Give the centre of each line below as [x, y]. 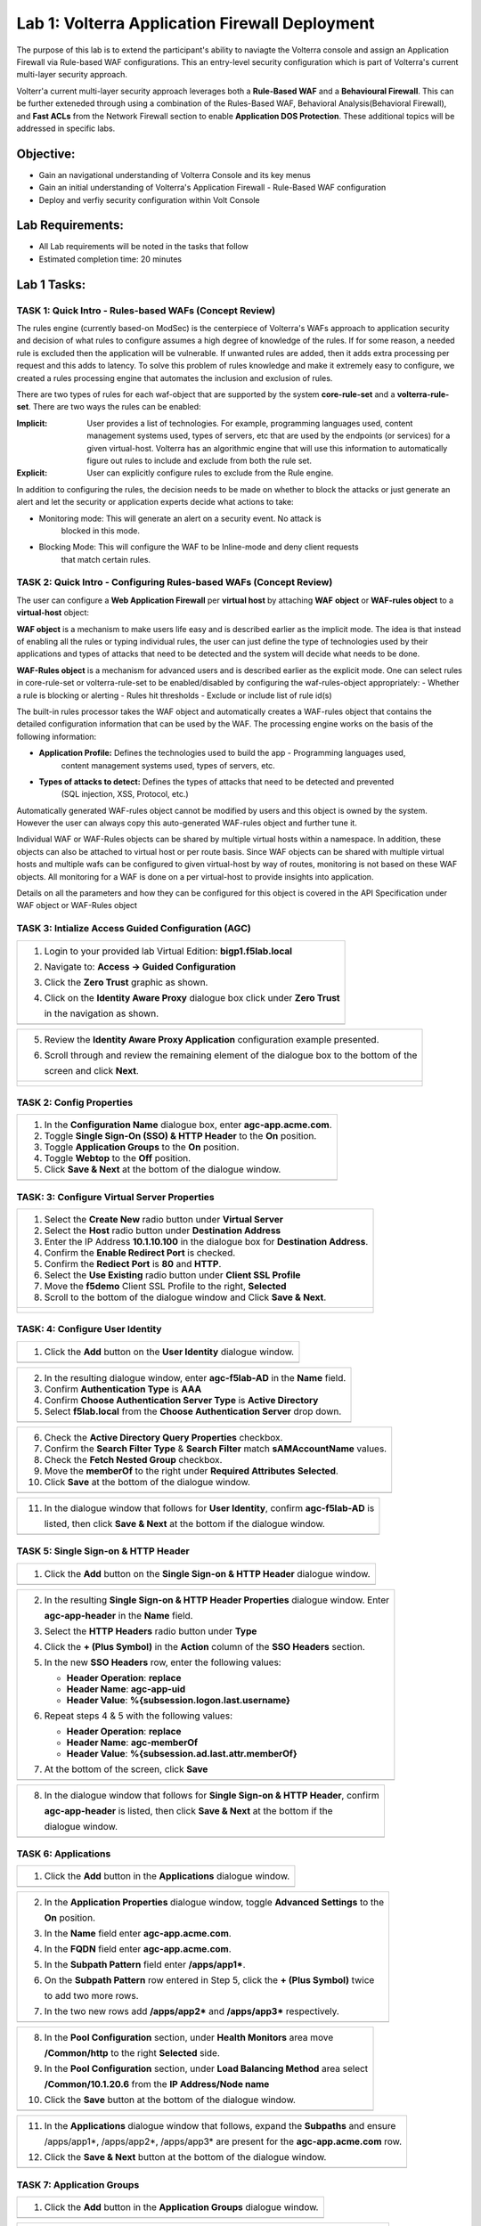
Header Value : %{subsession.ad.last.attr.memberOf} [182, 1753]
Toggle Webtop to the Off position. [118, 1158]
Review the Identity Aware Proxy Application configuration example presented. [212, 1039]
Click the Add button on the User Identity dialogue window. [169, 1352]
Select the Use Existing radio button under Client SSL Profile [172, 1275]
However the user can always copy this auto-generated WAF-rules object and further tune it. [187, 823]
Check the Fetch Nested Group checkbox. [133, 1459]
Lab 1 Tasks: [51, 284]
